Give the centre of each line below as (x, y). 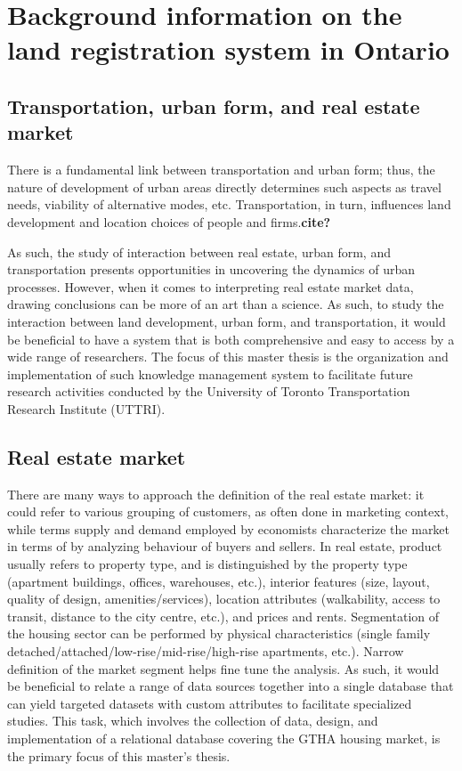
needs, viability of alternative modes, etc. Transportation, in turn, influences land (229, 204)
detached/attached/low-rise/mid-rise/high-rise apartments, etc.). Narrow (206, 651)
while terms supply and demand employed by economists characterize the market (229, 528)
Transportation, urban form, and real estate (214, 106)
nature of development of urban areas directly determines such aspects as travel (224, 187)
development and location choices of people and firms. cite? (169, 221)
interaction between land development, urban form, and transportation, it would (227, 321)
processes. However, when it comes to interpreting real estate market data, (211, 286)
